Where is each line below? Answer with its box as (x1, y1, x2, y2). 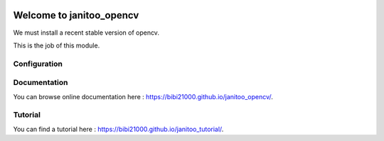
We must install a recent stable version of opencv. (13, 28, 160, 37)
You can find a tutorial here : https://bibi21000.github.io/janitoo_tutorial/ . (13, 125, 224, 133)
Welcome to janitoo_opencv (13, 9, 139, 21)
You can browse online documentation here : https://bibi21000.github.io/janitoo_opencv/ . (13, 92, 274, 101)
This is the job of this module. (13, 41, 100, 50)
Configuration (13, 59, 63, 69)
